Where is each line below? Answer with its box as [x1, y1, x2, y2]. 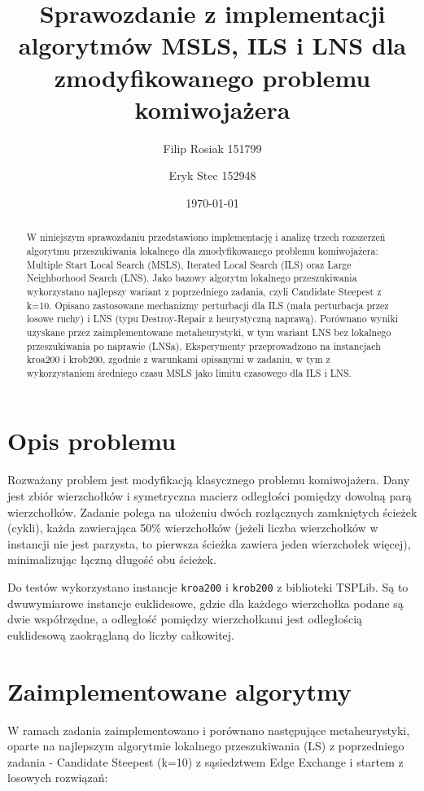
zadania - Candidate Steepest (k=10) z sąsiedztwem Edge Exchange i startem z [7, 753, 404, 770]
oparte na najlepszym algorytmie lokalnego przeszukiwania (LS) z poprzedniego [7, 737, 404, 754]
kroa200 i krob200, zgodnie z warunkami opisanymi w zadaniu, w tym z [26, 352, 330, 366]
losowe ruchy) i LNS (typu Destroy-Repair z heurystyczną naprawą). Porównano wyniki [26, 312, 399, 326]
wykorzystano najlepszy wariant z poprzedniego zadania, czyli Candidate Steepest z [26, 284, 382, 298]
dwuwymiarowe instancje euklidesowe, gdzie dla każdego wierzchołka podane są [7, 594, 404, 611]
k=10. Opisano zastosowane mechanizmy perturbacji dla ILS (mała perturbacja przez [26, 298, 389, 312]
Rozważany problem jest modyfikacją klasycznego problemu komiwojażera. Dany [7, 471, 410, 488]
